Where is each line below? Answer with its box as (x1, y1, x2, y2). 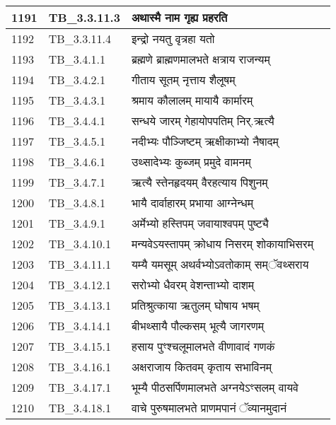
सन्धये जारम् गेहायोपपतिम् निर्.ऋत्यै (131, 112, 274, 129)
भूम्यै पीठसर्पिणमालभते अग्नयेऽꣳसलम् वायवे (131, 379, 299, 395)
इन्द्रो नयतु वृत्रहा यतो (131, 30, 215, 47)
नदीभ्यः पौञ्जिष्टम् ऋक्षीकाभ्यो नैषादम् (131, 133, 279, 149)
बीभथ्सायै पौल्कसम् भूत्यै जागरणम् (131, 318, 265, 334)
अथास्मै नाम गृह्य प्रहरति (131, 9, 228, 25)
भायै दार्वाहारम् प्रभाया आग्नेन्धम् (131, 194, 254, 211)
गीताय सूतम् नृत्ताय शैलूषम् (131, 71, 236, 88)
